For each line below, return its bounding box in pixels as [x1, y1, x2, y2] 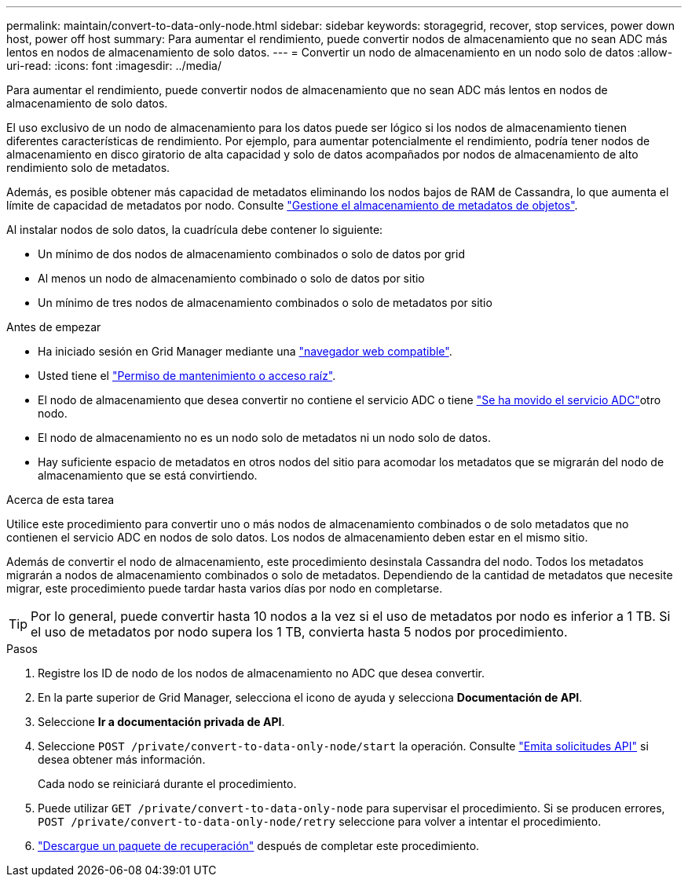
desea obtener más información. [38, 753, 206, 766]
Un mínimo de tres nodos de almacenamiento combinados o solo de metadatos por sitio [38, 296, 492, 309]
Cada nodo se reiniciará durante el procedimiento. [38, 777, 297, 790]
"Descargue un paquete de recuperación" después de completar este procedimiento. [38, 839, 480, 852]
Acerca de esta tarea [6, 493, 115, 506]
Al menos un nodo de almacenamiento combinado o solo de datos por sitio [38, 272, 425, 285]
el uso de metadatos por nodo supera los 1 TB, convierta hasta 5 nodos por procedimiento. [31, 624, 568, 640]
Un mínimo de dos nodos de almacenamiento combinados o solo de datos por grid [38, 247, 465, 261]
